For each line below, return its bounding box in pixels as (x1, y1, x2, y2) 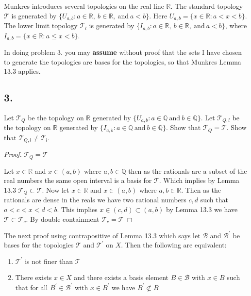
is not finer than (25, 256, 73, 266)
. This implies (57, 204, 98, 214)
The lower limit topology (4, 20, 78, 31)
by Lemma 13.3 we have (166, 204, 238, 214)
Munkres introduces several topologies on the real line (4, 1, 164, 11)
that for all (15, 282, 48, 292)
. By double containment (26, 214, 100, 224)
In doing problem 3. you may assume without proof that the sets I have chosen (4, 47, 242, 57)
